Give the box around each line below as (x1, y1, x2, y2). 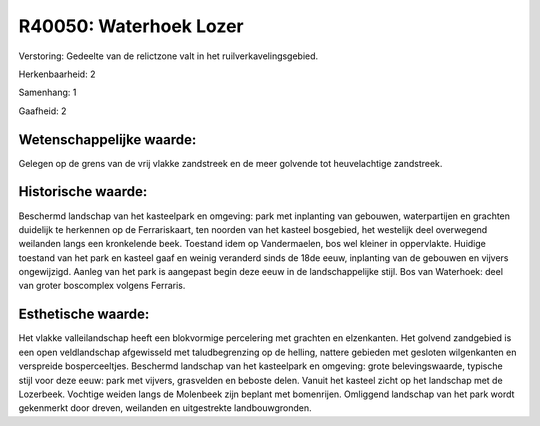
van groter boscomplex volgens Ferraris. (18, 280, 186, 292)
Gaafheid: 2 (18, 105, 67, 117)
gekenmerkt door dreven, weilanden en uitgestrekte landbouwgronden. (18, 402, 312, 414)
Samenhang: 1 (18, 86, 77, 99)
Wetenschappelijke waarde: (18, 131, 197, 148)
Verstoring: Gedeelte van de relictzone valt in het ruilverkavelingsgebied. (18, 50, 319, 62)
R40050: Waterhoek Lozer (18, 15, 244, 37)
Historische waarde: (18, 183, 148, 200)
